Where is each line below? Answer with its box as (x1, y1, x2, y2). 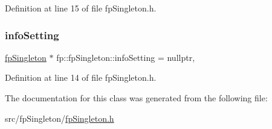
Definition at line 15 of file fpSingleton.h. (5, 2, 157, 14)
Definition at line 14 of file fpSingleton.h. (5, 71, 157, 84)
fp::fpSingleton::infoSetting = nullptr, (56, 51, 195, 63)
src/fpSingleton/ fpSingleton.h (5, 112, 114, 124)
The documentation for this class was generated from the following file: (5, 92, 268, 104)
